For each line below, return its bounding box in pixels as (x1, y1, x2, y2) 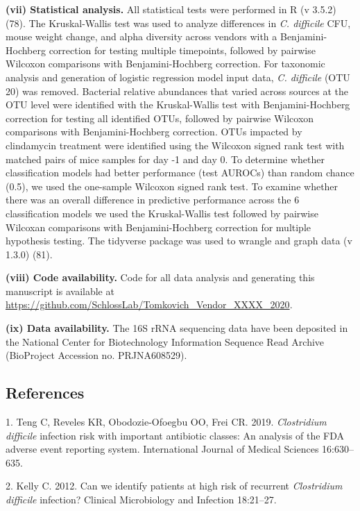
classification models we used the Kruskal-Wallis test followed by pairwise (6, 206, 318, 220)
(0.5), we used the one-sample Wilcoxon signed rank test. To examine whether (6, 178, 338, 193)
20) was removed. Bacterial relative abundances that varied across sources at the (6, 83, 348, 98)
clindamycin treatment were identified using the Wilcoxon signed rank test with (6, 137, 345, 152)
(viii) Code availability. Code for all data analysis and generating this (6, 270, 315, 285)
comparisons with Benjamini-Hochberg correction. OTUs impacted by (6, 124, 302, 139)
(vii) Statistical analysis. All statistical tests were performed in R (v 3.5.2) (6, 2, 336, 16)
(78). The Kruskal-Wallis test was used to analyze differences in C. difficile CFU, (6, 15, 351, 30)
